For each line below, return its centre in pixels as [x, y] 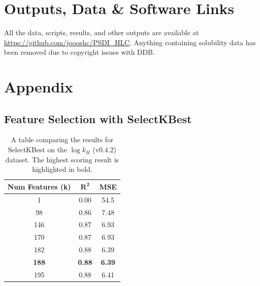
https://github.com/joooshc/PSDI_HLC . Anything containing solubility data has [130, 42]
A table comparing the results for [62, 139]
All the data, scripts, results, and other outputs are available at [102, 32]
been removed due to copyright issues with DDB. [80, 52]
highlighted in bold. [62, 169]
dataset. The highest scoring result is [62, 159]
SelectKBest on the [38, 150]
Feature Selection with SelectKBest [98, 118]
